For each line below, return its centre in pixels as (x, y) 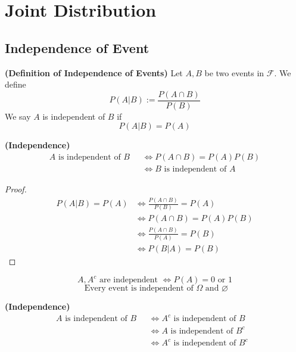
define (15, 84)
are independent (129, 280)
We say (18, 116)
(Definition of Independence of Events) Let (94, 72)
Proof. (16, 189)
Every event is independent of (139, 289)
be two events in (234, 72)
